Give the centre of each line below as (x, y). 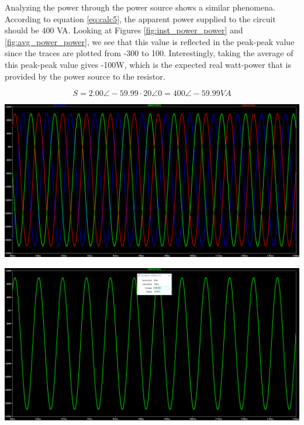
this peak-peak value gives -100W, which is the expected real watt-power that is (148, 64)
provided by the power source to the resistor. (85, 76)
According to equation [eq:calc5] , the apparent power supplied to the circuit (140, 18)
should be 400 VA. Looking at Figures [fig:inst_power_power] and (124, 30)
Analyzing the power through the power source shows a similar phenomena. (140, 7)
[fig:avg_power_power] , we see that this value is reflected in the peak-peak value (150, 41)
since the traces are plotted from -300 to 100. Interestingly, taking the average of (149, 53)
